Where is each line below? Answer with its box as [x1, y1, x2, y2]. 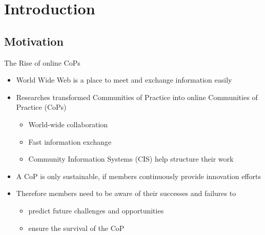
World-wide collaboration [28, 119, 108, 129]
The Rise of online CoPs [4, 57, 80, 68]
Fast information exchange [28, 136, 112, 147]
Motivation [4, 33, 64, 49]
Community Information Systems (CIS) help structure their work [28, 153, 234, 164]
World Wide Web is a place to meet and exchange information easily [16, 74, 232, 85]
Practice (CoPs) [16, 102, 67, 112]
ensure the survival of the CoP [28, 222, 125, 233]
